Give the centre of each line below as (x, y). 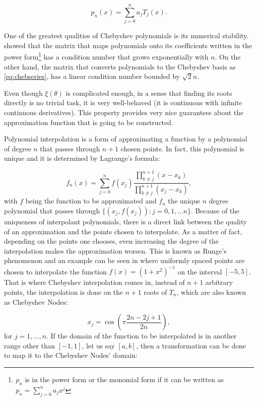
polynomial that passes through (52, 210)
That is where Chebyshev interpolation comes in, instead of (95, 282)
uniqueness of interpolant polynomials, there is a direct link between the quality (126, 221)
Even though (23, 93)
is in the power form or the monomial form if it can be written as (124, 379)
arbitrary (219, 282)
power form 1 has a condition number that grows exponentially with (106, 56)
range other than (30, 345)
